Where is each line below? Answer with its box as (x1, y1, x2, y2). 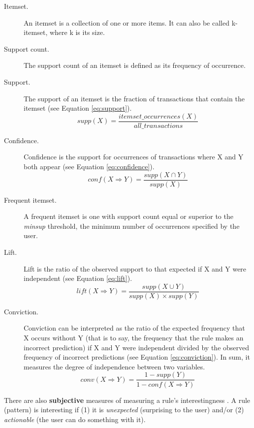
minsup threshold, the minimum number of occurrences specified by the (24, 220, 240, 231)
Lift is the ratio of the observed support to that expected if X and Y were (24, 263, 247, 274)
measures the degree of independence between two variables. (24, 361, 205, 371)
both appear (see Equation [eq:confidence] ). (24, 161, 155, 171)
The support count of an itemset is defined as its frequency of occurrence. (24, 60, 246, 70)
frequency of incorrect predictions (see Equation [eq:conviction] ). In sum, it (24, 352, 250, 362)
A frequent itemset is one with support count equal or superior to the (24, 211, 233, 221)
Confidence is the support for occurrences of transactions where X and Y (24, 152, 244, 162)
